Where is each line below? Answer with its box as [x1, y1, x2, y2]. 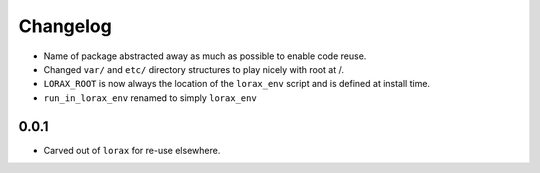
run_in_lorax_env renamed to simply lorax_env [43, 91, 257, 104]
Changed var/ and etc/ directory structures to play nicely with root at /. [43, 63, 345, 75]
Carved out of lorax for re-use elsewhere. [43, 144, 221, 156]
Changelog [18, 15, 112, 37]
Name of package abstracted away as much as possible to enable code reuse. [43, 50, 367, 62]
